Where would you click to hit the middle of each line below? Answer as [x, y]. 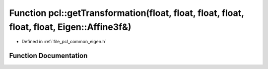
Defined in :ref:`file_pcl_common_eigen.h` [64, 42]
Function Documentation [48, 56]
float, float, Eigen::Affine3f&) [70, 27]
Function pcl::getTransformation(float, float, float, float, [127, 13]
